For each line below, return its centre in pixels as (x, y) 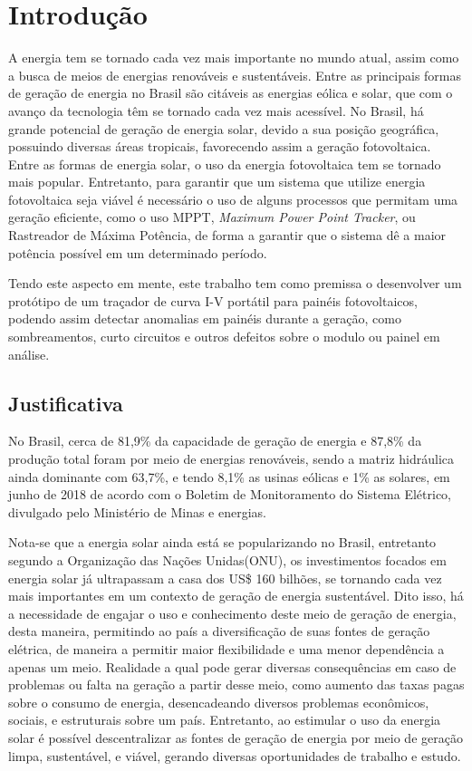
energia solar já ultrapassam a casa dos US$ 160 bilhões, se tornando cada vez (225, 578)
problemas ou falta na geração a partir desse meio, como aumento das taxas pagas (236, 684)
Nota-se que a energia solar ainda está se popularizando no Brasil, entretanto (222, 542)
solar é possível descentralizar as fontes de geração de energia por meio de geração (236, 737)
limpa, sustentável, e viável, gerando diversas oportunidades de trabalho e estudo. (235, 755)
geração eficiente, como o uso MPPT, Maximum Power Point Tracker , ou (212, 217)
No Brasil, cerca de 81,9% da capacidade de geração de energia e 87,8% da (215, 441)
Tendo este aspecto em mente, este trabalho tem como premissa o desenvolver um (235, 283)
